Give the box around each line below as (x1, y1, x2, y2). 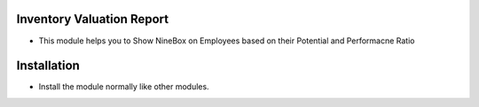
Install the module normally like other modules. (38, 81, 209, 92)
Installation (16, 58, 80, 73)
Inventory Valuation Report (16, 11, 169, 27)
